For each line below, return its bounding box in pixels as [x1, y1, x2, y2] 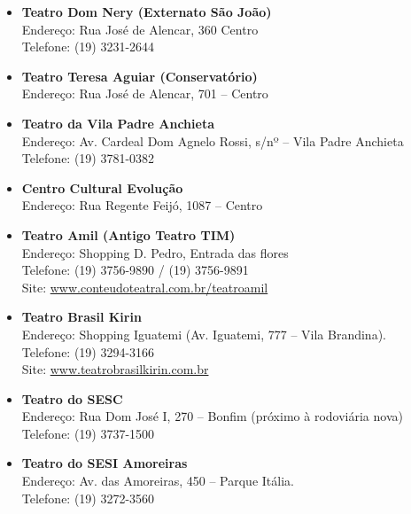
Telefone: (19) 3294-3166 [21, 342, 155, 361]
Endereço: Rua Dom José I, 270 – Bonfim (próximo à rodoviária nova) [21, 407, 403, 425]
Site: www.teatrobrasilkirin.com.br [21, 360, 209, 378]
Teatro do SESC [21, 389, 123, 408]
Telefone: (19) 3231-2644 [21, 37, 155, 56]
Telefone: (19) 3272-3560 [21, 488, 155, 507]
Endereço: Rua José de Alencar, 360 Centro [21, 19, 259, 38]
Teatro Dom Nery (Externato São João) [21, 3, 272, 20]
